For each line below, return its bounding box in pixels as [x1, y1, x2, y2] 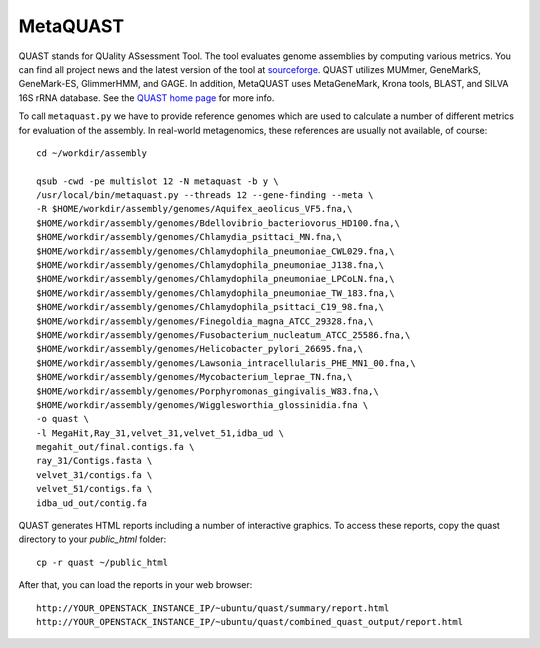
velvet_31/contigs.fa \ [36, 469, 153, 480]
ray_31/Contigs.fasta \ [36, 455, 153, 467]
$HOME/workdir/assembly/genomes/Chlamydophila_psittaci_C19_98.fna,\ [36, 301, 385, 313]
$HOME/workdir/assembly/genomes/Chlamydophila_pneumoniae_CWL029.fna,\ [36, 245, 395, 257]
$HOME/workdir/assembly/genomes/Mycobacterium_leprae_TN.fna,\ [36, 371, 353, 383]
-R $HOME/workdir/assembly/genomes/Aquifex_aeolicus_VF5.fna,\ [36, 203, 353, 215]
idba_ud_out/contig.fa [36, 497, 148, 509]
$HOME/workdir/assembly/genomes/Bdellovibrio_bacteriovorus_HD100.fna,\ [36, 217, 400, 229]
